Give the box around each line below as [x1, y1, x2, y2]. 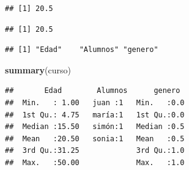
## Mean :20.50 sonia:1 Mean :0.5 [5, 134, 185, 143]
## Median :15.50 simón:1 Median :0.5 [5, 122, 185, 131]
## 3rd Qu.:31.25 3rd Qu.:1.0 [5, 146, 185, 155]
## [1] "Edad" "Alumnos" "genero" [5, 45, 158, 54]
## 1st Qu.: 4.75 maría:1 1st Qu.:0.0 [5, 110, 185, 119]
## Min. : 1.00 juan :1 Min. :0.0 [5, 98, 185, 107]
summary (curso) [5, 63, 71, 76]
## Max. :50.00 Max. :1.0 [5, 158, 185, 167]
